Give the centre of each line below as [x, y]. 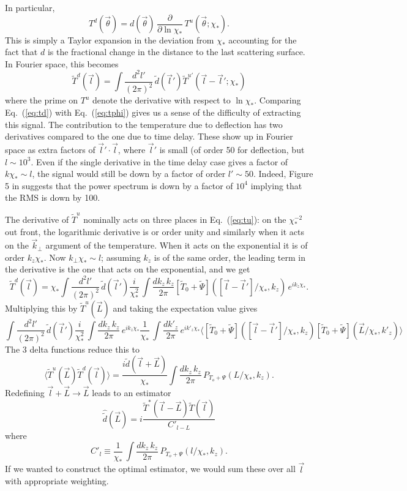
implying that [276, 185]
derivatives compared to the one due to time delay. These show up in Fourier [149, 136]
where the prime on [42, 100]
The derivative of [37, 219]
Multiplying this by [41, 308]
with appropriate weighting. [57, 481]
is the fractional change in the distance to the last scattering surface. [176, 52]
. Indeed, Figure [283, 174]
